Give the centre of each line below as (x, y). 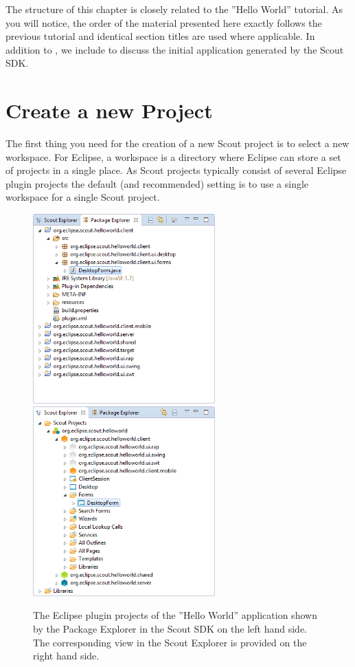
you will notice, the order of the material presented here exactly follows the (164, 22)
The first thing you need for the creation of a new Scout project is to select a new (177, 143)
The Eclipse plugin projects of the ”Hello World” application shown (175, 615)
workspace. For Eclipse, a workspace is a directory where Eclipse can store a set (173, 156)
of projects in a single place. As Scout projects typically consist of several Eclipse (176, 170)
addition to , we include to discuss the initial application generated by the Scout (175, 49)
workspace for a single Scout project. (83, 197)
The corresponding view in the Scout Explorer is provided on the (170, 642)
